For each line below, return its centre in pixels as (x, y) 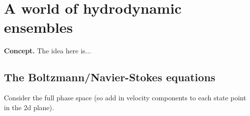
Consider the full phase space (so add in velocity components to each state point (125, 98)
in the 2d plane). (29, 107)
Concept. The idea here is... (48, 51)
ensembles (39, 27)
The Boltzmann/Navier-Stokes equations (110, 77)
